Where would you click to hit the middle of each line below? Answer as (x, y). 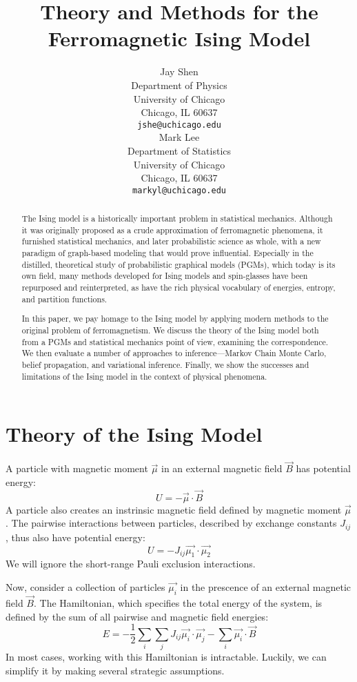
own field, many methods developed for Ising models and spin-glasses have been (165, 276)
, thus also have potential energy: (75, 537)
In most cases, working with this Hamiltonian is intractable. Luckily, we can (166, 657)
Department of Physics (179, 85)
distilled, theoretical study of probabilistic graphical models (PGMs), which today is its (178, 264)
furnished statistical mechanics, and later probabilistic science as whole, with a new (171, 241)
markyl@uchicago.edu (179, 190)
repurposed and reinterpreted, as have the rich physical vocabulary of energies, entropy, (178, 288)
